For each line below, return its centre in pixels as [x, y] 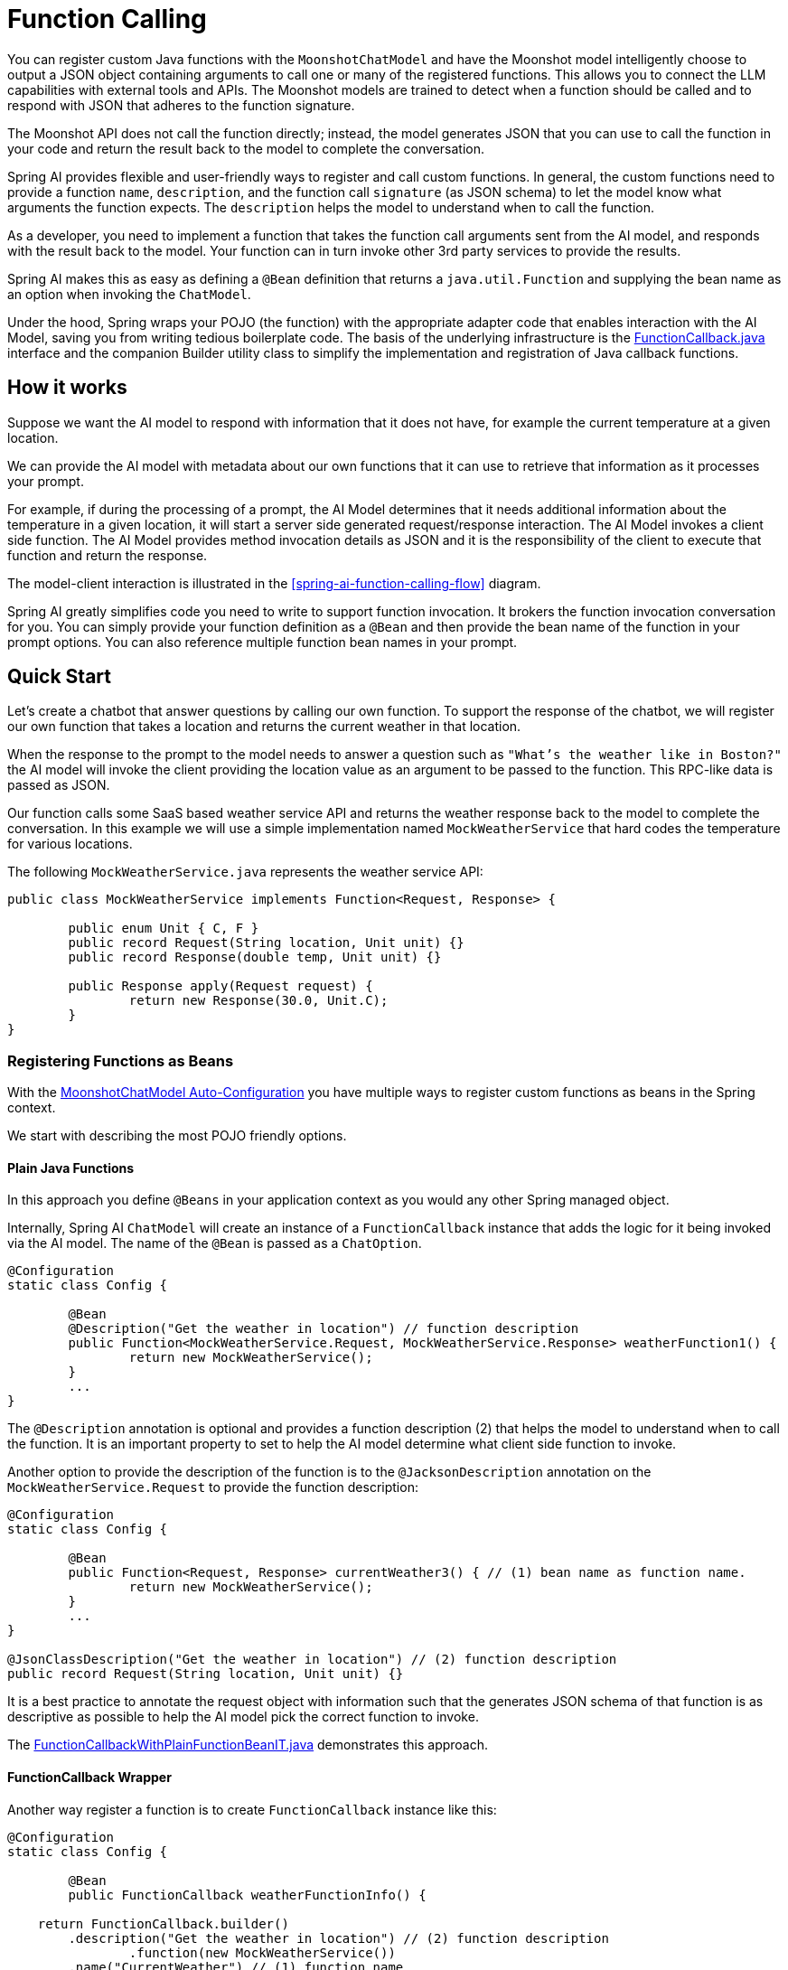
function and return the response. [108, 555]
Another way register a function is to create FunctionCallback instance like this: [252, 1809]
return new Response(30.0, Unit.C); [258, 1001]
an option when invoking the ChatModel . [129, 294]
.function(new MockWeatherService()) [262, 1952]
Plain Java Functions [71, 1168]
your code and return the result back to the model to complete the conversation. [246, 148]
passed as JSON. [59, 785]
